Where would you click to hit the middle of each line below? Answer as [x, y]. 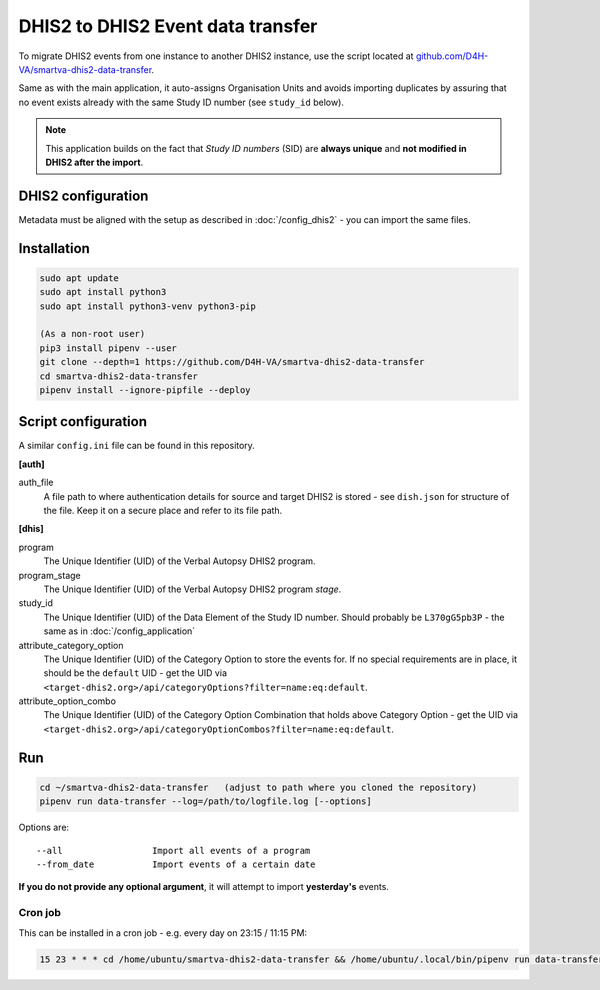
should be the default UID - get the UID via [135, 673]
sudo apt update [79, 278]
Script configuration [83, 421]
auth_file [36, 482]
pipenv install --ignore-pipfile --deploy [145, 389]
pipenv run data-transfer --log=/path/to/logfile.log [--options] [205, 801]
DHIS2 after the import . [94, 162]
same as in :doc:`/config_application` [119, 631]
